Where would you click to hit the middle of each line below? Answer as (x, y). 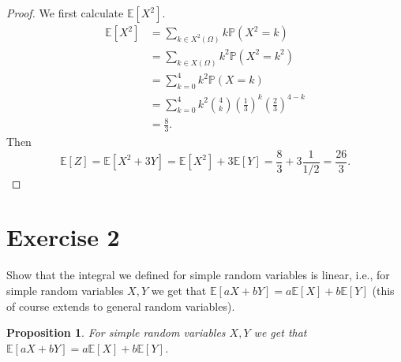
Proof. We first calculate (65, 13)
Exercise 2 (63, 237)
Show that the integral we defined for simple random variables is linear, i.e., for (198, 275)
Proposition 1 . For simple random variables (116, 332)
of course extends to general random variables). (121, 306)
